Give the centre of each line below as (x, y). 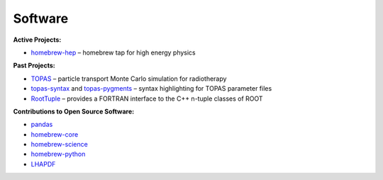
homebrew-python (58, 154)
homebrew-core (55, 134)
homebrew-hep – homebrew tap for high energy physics (113, 52)
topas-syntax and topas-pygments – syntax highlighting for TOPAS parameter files (151, 89)
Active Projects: (37, 40)
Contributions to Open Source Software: (74, 111)
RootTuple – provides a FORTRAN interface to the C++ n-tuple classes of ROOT (147, 99)
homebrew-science (59, 145)
